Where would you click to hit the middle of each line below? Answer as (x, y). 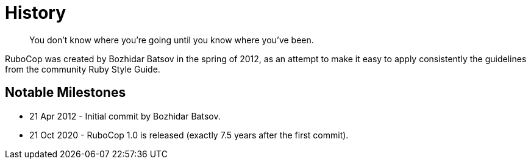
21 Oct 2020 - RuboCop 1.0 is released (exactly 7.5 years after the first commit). (189, 135)
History (36, 13)
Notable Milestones (66, 93)
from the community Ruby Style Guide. (83, 69)
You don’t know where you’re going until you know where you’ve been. (172, 40)
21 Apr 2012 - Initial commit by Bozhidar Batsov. (125, 116)
